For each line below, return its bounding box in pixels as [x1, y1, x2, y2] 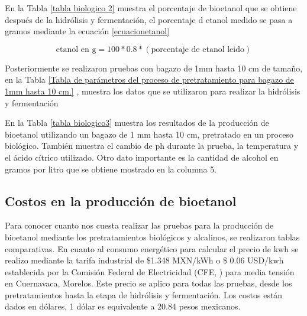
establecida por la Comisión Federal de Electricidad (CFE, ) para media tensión [5, 265, 295, 278]
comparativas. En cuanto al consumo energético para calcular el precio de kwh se [5, 242, 299, 255]
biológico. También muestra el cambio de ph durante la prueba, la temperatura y [5, 139, 299, 152]
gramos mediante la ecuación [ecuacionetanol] [5, 25, 170, 37]
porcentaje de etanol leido [151, 45, 244, 54]
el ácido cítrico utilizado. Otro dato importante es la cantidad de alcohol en [5, 151, 279, 163]
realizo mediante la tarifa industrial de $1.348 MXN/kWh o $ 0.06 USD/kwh [5, 254, 284, 266]
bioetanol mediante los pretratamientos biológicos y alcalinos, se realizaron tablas [5, 230, 300, 243]
